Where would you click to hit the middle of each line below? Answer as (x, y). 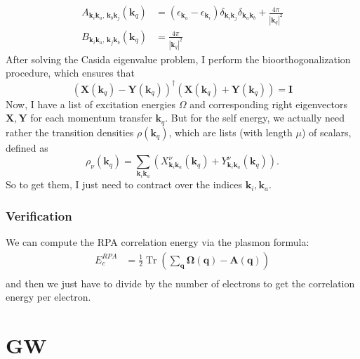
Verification (39, 215)
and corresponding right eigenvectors (268, 104)
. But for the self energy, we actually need (255, 118)
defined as (27, 147)
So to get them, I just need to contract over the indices (124, 184)
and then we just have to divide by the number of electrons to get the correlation (180, 283)
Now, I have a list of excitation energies (91, 104)
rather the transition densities (70, 132)
